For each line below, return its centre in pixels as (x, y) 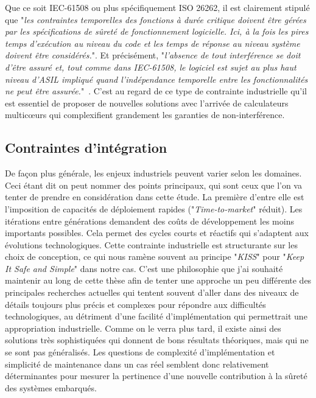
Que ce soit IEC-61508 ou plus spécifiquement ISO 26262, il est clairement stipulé (157, 7)
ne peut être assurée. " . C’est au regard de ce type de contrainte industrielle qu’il (156, 91)
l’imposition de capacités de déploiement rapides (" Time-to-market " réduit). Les (154, 208)
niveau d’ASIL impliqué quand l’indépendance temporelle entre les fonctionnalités (156, 79)
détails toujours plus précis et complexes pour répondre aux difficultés (135, 304)
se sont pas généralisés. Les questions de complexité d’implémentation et (140, 352)
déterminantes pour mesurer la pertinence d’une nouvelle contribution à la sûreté (156, 376)
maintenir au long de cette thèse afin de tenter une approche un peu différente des (158, 280)
